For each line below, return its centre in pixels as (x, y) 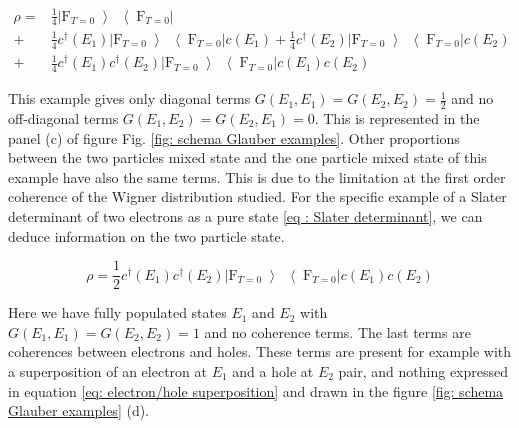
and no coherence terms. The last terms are (337, 331)
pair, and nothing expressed (423, 370)
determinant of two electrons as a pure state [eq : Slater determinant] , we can (245, 215)
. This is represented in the (397, 117)
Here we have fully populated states (117, 312)
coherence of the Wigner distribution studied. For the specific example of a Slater (257, 196)
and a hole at (273, 370)
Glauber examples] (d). (79, 410)
